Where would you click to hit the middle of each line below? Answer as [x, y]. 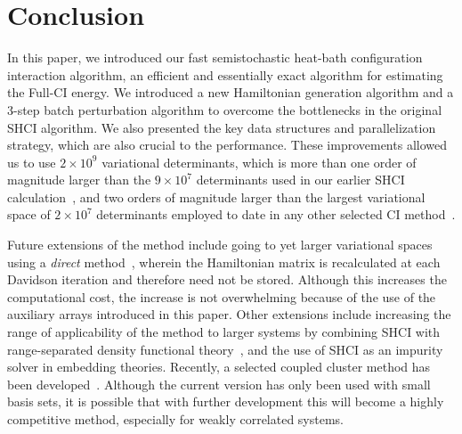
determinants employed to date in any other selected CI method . [276, 214]
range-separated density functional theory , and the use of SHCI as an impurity [225, 349]
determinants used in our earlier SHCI [300, 180]
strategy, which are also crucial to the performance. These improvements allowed [227, 145]
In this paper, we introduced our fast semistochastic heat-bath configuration [215, 57]
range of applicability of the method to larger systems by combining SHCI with [224, 332]
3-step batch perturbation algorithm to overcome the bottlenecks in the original [225, 109]
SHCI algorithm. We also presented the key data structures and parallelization [222, 127]
